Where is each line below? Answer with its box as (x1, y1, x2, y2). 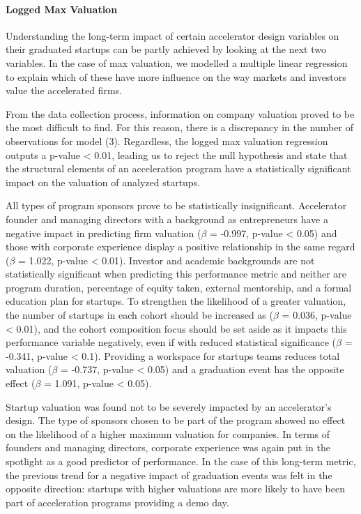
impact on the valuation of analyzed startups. (6, 174, 201, 189)
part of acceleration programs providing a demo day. (6, 494, 229, 509)
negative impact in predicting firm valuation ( (6, 225, 201, 240)
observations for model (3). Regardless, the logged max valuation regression (6, 133, 328, 148)
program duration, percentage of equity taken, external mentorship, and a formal (6, 280, 352, 294)
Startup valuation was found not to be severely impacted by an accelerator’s (6, 399, 332, 414)
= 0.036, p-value (282, 308, 352, 322)
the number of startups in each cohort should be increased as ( (6, 308, 273, 322)
